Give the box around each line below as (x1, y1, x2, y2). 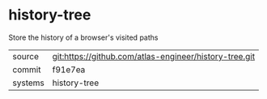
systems (12, 77, 44, 88)
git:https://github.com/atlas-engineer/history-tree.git (52, 50, 256, 62)
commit (12, 63, 41, 75)
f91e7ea (52, 63, 86, 75)
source (12, 50, 39, 62)
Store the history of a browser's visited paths (8, 32, 159, 42)
